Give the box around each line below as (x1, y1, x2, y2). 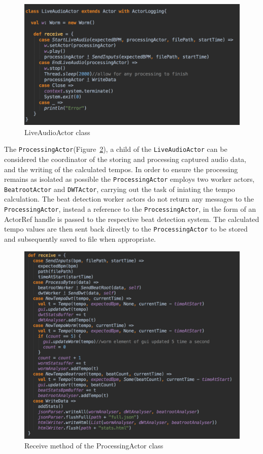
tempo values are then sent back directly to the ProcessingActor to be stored (4, 223, 248, 234)
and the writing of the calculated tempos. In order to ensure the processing (4, 164, 238, 174)
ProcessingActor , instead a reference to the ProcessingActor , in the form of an (4, 204, 256, 214)
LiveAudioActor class (24, 126, 90, 137)
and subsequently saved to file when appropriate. (4, 233, 156, 244)
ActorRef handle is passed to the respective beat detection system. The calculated (4, 213, 259, 224)
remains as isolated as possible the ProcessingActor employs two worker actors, (4, 174, 255, 184)
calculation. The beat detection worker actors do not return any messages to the (4, 193, 254, 204)
